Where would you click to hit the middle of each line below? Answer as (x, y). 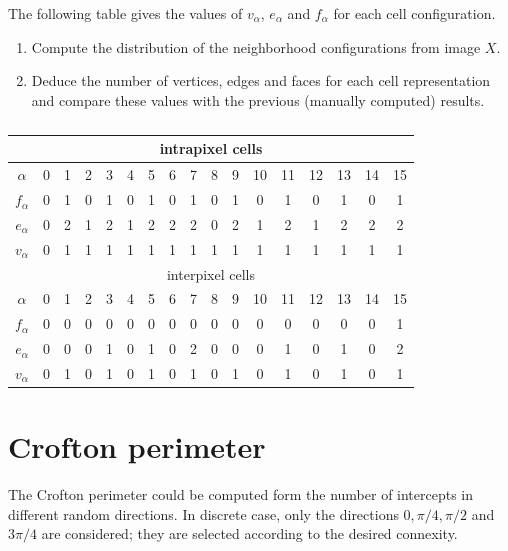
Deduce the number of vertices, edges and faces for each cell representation (261, 80)
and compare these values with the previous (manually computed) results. (258, 99)
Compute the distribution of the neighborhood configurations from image (256, 46)
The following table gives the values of (125, 13)
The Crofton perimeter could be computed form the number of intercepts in (241, 494)
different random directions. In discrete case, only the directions (203, 513)
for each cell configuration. (414, 13)
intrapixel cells (211, 148)
